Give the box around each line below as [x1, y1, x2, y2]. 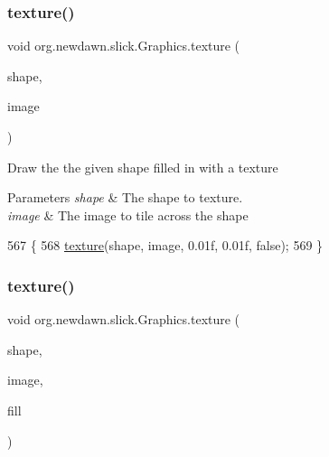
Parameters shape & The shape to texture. [7, 188, 243, 207]
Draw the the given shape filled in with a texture [7, 157, 278, 176]
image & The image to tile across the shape [7, 205, 249, 224]
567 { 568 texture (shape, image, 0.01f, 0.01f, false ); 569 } [7, 236, 324, 255]
